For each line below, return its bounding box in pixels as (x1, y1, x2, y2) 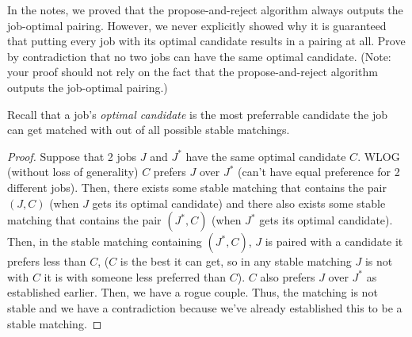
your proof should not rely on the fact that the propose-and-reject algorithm (7, 63, 378, 80)
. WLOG (357, 147, 400, 164)
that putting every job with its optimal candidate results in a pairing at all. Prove (7, 33, 406, 49)
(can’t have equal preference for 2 (238, 163, 400, 180)
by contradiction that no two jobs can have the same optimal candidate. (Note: (7, 48, 391, 64)
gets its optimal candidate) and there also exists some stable (92, 194, 386, 211)
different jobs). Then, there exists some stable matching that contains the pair (7, 178, 387, 195)
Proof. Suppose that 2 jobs (7, 147, 137, 164)
